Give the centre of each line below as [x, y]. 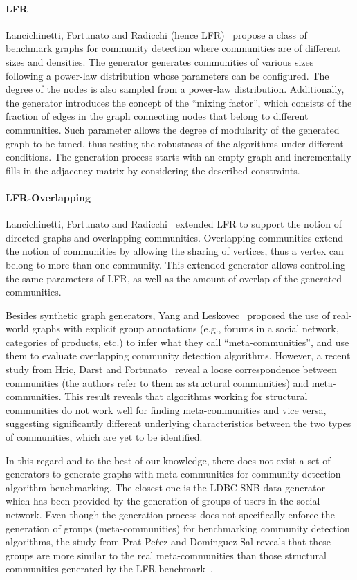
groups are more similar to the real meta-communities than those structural [166, 555]
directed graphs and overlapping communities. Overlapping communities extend [175, 237]
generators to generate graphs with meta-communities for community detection [173, 474]
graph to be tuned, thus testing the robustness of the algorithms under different [175, 143]
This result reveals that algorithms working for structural [186, 396]
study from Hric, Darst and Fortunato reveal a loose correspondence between [171, 369]
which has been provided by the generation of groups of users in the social [163, 501]
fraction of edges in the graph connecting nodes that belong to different [157, 116]
